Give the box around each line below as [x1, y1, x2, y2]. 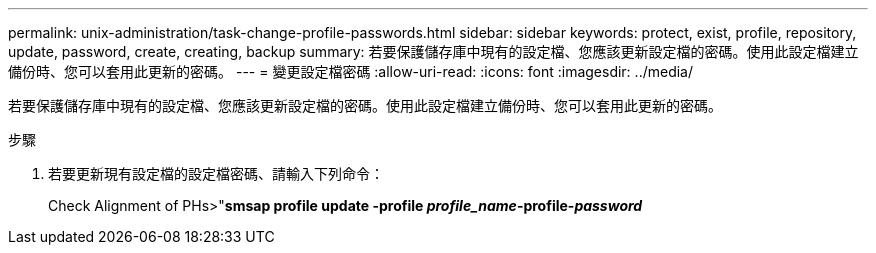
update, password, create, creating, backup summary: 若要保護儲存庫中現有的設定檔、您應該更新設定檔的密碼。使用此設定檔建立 [8, 43, 859, 60]
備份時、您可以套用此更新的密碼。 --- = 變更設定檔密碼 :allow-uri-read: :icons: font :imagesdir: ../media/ [8, 63, 694, 80]
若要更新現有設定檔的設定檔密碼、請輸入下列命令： [48, 165, 384, 182]
